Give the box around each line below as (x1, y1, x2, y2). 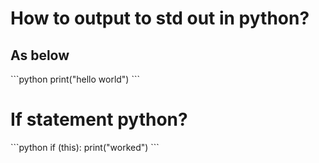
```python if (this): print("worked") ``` (10, 141, 160, 153)
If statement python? (10, 108, 188, 131)
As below (10, 47, 70, 64)
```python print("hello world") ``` (10, 73, 140, 85)
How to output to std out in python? (10, 7, 310, 30)
